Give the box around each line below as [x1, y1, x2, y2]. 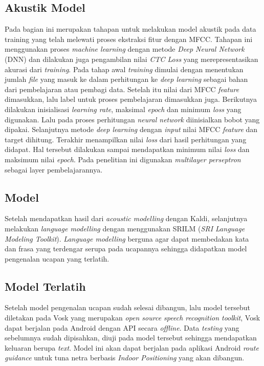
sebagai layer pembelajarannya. [5, 164, 103, 175]
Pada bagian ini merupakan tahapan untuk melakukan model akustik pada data [5, 24, 256, 34]
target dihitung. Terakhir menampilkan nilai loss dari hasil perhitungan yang [5, 134, 247, 144]
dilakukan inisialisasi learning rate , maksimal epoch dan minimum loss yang [5, 103, 241, 114]
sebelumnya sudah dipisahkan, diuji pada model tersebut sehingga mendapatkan [5, 332, 257, 343]
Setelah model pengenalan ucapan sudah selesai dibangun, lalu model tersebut [5, 302, 250, 313]
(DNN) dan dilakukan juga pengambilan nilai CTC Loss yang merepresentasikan [5, 53, 258, 64]
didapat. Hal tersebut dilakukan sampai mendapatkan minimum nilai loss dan [5, 144, 250, 155]
